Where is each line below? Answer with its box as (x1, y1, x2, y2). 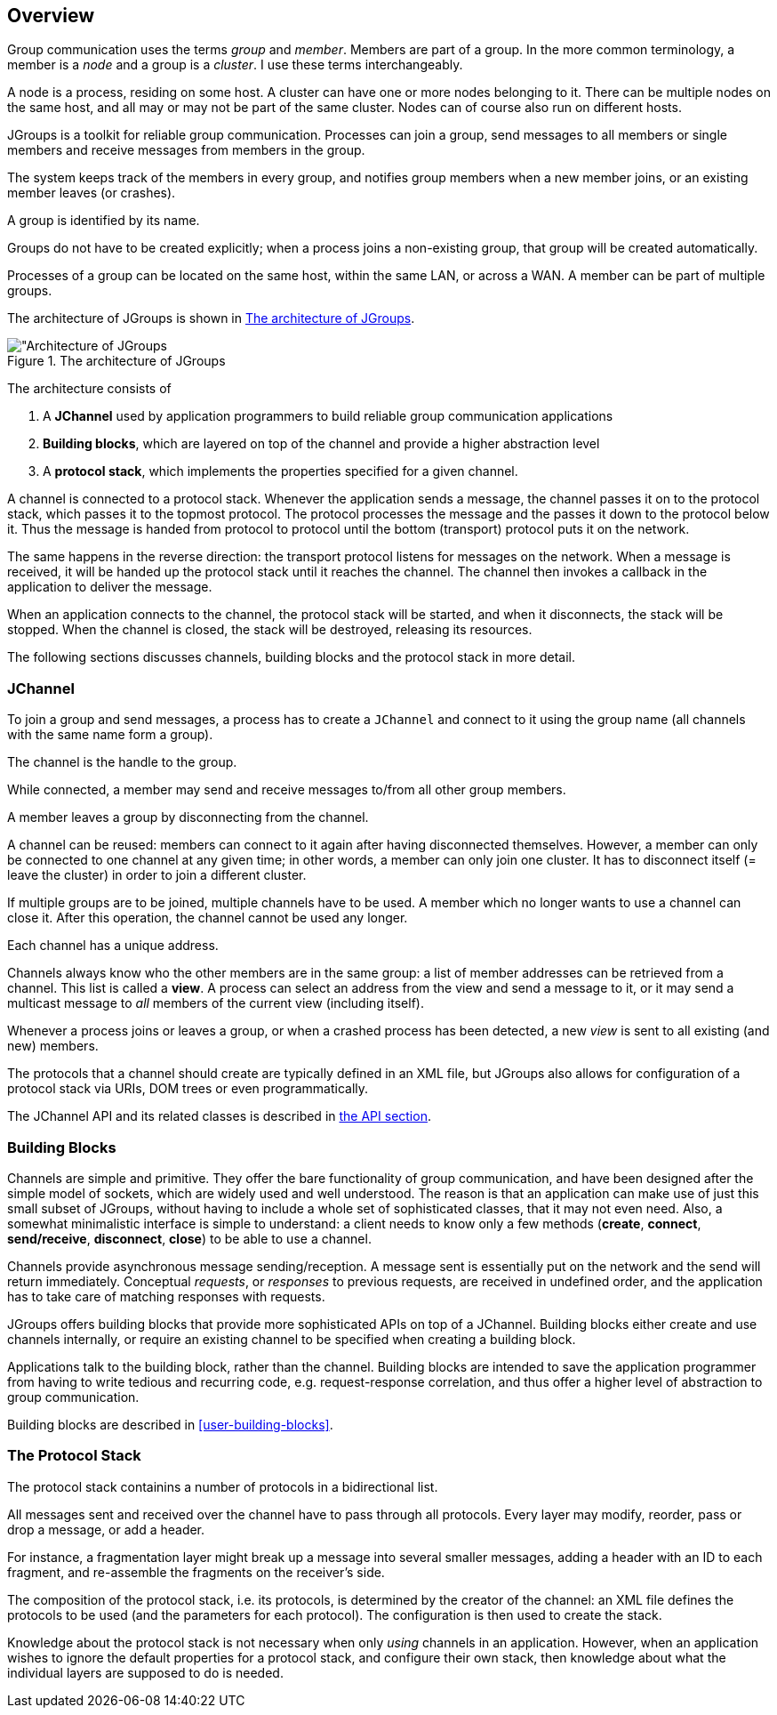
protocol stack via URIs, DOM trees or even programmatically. (7, 1081, 369, 1097)
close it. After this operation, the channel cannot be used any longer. (7, 910, 408, 926)
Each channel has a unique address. (7, 938, 219, 954)
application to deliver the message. (7, 579, 212, 595)
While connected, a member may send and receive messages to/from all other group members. (7, 782, 566, 798)
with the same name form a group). (7, 727, 213, 743)
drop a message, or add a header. (7, 1521, 205, 1537)
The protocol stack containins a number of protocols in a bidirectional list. (7, 1478, 438, 1494)
